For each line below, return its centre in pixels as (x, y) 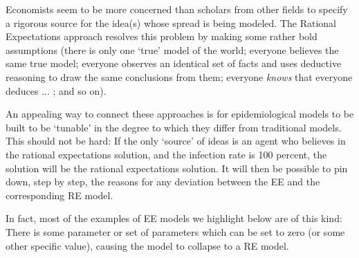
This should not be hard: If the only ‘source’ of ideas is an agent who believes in (176, 141)
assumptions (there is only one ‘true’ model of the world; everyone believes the (172, 49)
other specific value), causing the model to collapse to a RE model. (147, 245)
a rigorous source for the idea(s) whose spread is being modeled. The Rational (171, 22)
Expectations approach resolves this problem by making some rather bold (162, 36)
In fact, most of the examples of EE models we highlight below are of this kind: (174, 218)
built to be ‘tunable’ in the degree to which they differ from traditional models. (174, 127)
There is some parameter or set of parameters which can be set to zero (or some (175, 231)
